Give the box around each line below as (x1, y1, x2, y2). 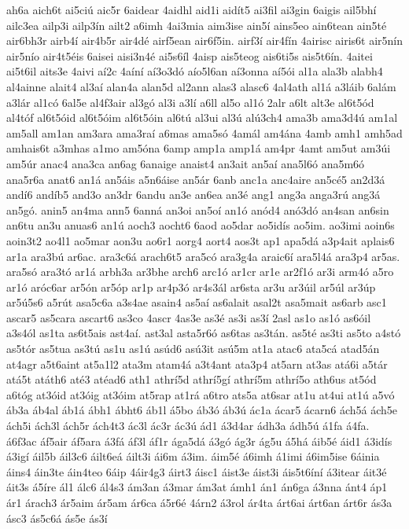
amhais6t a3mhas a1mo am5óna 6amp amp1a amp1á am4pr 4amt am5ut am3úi (6, 140, 391, 156)
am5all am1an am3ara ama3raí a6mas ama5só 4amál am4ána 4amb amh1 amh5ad (6, 124, 403, 141)
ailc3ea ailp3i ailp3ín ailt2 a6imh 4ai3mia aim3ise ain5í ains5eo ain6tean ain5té (6, 17, 387, 33)
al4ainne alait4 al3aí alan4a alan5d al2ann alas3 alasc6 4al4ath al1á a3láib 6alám (6, 78, 396, 94)
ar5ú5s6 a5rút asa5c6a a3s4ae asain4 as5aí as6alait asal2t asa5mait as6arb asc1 (6, 294, 387, 310)
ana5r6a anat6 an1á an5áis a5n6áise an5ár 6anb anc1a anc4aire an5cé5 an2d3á (6, 171, 385, 187)
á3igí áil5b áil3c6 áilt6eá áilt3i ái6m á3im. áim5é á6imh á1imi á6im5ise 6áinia (6, 448, 380, 465)
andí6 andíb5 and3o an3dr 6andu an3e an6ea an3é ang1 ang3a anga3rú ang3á (6, 186, 381, 203)
